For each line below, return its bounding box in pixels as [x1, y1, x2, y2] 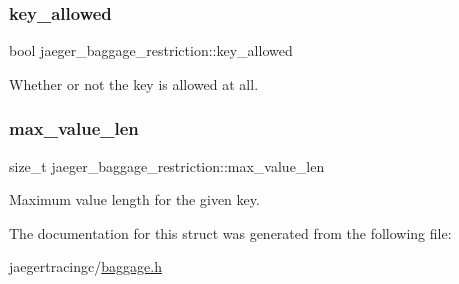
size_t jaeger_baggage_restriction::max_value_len [9, 155, 325, 176]
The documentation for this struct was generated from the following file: [9, 222, 452, 243]
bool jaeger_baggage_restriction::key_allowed [9, 40, 293, 61]
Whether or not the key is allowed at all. [9, 73, 259, 94]
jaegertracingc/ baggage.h [9, 256, 162, 277]
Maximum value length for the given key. [9, 189, 260, 210]
